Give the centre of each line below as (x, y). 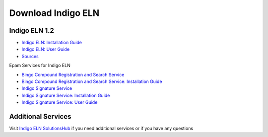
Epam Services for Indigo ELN (40, 66)
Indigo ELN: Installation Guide (52, 43)
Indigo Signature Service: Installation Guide (66, 95)
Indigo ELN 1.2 (32, 31)
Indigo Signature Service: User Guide (60, 102)
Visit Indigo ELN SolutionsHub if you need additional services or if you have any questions (101, 129)
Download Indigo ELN (54, 13)
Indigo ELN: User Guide (45, 49)
